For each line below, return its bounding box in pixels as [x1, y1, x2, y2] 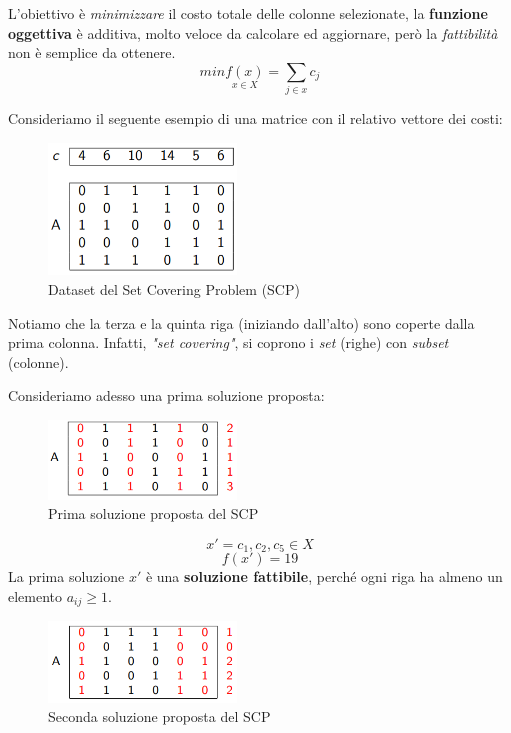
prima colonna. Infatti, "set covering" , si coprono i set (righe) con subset [8, 332, 449, 353]
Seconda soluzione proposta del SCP [48, 706, 271, 727]
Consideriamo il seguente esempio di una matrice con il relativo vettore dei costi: [8, 108, 503, 129]
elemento [8, 585, 63, 606]
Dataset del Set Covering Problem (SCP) [48, 279, 300, 300]
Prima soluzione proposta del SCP [48, 503, 259, 524]
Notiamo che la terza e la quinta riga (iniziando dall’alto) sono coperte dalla [8, 312, 475, 333]
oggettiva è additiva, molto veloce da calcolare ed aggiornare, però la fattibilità [8, 22, 498, 43]
